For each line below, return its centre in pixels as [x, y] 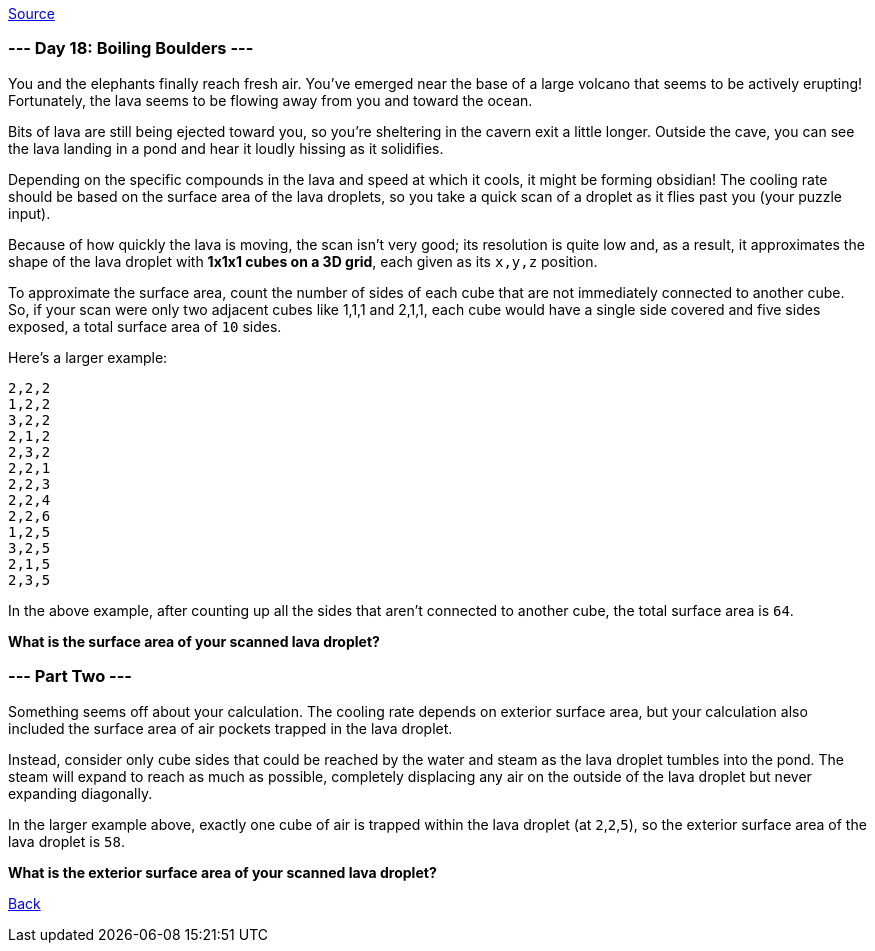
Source [31, 13]
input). [29, 213]
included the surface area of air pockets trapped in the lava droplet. [230, 728]
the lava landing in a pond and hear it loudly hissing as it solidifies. [226, 148]
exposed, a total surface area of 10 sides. [145, 326]
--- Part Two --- [70, 676]
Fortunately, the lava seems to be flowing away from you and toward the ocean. [270, 100]
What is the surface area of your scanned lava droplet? [194, 641]
